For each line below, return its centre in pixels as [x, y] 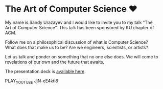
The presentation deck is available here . [45, 71]
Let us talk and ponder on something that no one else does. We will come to [81, 56]
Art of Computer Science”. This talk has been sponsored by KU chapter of [80, 27]
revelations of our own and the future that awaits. [55, 62]
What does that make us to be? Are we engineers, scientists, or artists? [77, 47]
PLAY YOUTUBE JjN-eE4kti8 [32, 81]
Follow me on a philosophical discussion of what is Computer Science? [77, 42]
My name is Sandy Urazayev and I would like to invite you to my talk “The [79, 22]
